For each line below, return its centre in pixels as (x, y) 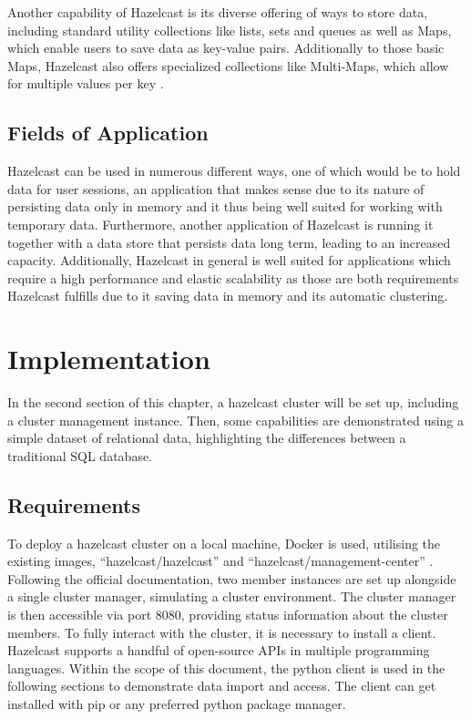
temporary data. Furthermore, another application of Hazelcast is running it (220, 224)
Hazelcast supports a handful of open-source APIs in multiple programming (219, 650)
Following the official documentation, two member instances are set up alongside (232, 578)
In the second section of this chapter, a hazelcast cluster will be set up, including (233, 402)
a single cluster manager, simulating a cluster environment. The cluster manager (232, 596)
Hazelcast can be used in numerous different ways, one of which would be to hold (234, 171)
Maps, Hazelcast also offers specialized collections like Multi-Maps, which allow (228, 65)
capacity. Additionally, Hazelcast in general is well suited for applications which (229, 260)
